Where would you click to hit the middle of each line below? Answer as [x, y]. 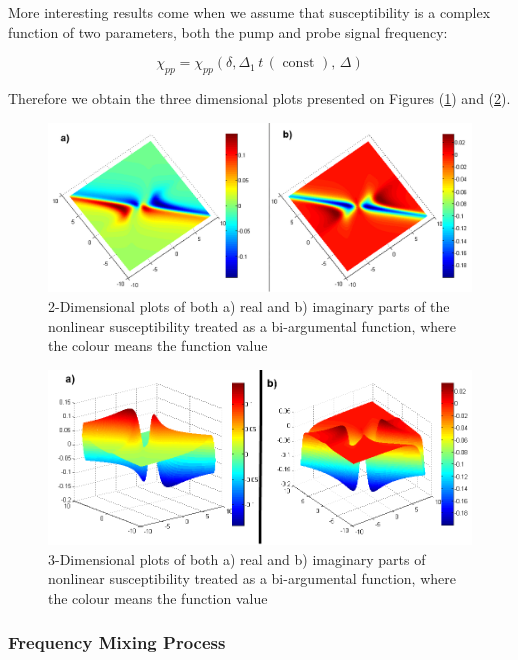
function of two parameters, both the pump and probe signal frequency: [228, 31]
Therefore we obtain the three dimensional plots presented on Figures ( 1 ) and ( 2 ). [259, 97]
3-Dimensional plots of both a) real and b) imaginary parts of [237, 558]
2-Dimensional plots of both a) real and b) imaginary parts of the [249, 305]
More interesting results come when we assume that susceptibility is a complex [249, 12]
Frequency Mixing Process [117, 642]
